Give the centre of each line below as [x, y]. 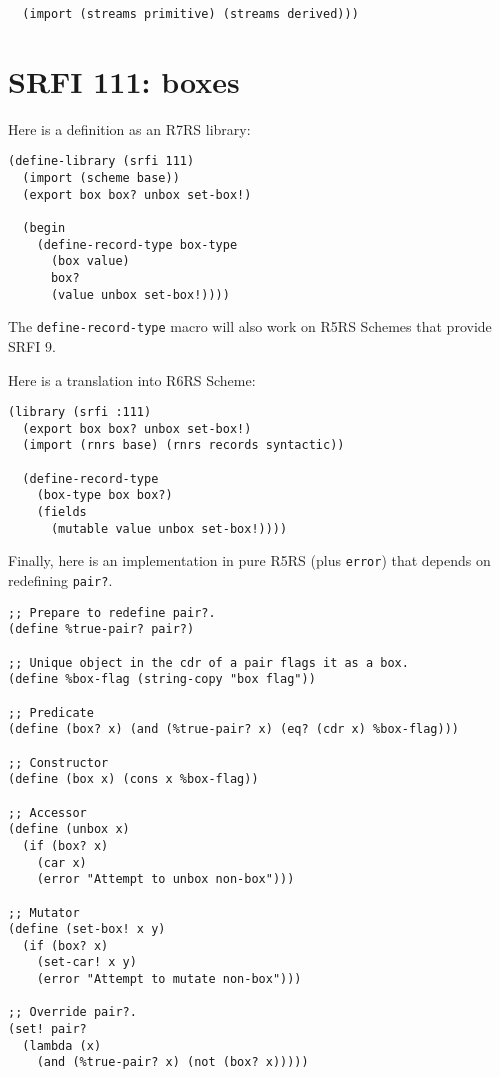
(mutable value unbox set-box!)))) [169, 528]
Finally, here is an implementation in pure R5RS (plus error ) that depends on [249, 560]
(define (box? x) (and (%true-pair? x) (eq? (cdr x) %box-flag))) [234, 729]
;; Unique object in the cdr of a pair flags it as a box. [208, 662]
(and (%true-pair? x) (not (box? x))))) [172, 1062]
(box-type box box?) [104, 495]
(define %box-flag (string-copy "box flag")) [162, 679]
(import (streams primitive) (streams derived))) [190, 14]
